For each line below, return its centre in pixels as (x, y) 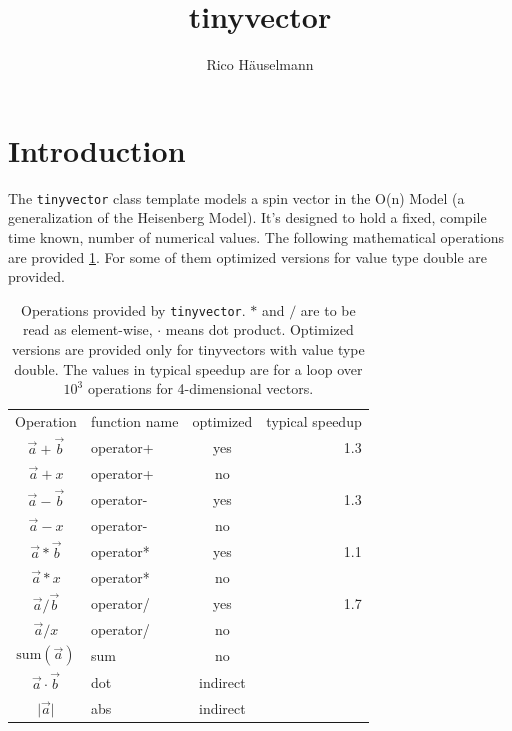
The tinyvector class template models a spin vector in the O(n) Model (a (236, 197)
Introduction (97, 149)
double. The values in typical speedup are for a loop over (188, 368)
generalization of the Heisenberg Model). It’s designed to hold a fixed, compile (247, 217)
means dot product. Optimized (259, 329)
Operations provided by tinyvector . (133, 309)
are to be (328, 309)
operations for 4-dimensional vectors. (200, 388)
